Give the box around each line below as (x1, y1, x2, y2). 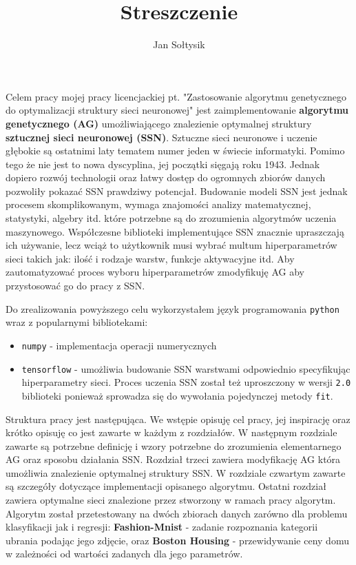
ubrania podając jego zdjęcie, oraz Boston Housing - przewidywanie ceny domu (6, 533, 349, 547)
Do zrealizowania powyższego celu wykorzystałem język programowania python (6, 301, 339, 316)
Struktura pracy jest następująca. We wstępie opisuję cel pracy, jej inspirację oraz (6, 411, 350, 426)
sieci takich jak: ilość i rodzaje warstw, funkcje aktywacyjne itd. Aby (6, 251, 295, 265)
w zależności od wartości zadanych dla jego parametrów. (6, 546, 243, 561)
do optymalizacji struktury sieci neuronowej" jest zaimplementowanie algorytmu (6, 103, 349, 117)
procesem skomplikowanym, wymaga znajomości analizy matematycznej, (6, 197, 311, 212)
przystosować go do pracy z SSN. (6, 278, 145, 293)
